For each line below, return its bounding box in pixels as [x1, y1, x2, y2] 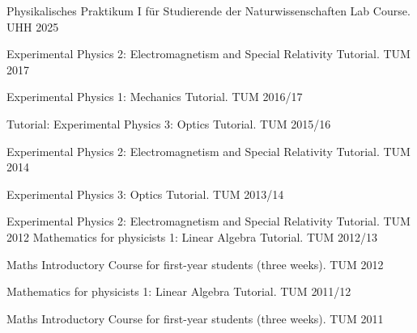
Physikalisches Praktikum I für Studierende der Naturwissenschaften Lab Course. [6, 2, 411, 19]
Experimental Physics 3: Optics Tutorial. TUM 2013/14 [6, 185, 284, 202]
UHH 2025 [6, 18, 59, 35]
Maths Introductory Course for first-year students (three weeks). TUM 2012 [6, 255, 384, 272]
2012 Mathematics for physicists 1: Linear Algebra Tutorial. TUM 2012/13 [6, 228, 378, 245]
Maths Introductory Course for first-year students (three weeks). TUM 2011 [6, 310, 384, 327]
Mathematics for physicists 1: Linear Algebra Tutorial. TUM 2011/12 [6, 283, 351, 300]
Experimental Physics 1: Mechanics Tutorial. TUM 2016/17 [6, 88, 303, 105]
